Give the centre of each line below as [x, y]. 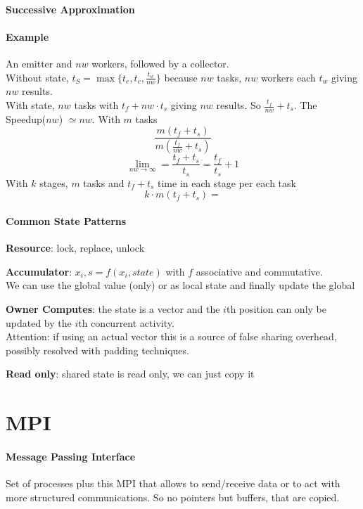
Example [27, 36]
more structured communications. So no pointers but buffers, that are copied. [173, 497]
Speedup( [26, 118]
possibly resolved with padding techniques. [97, 350]
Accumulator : [39, 271]
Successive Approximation [70, 9]
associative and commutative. [259, 271]
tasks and [104, 182]
